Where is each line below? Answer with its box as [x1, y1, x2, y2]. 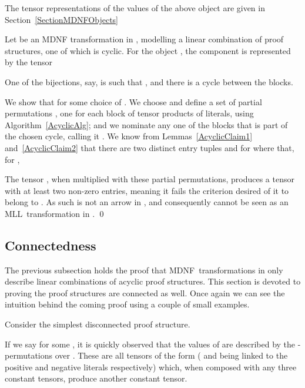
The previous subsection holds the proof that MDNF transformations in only [5, 263, 283, 276]
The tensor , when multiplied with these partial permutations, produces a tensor [5, 173, 294, 185]
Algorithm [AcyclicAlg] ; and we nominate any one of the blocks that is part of [5, 118, 288, 131]
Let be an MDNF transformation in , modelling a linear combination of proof [5, 33, 284, 45]
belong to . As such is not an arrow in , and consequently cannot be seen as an [5, 196, 289, 208]
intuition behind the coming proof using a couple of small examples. [5, 298, 250, 310]
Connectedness [5, 236, 96, 254]
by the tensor [5, 56, 53, 68]
